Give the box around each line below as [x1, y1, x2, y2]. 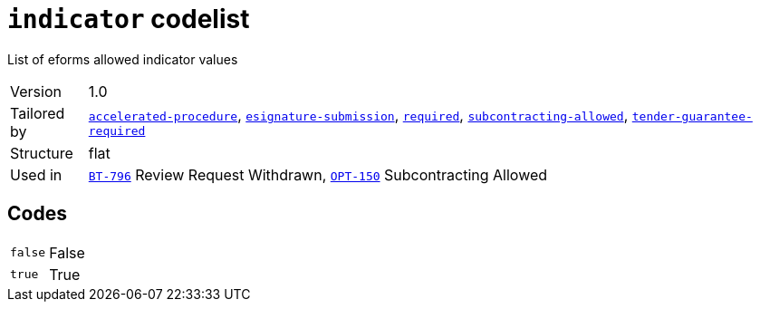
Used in [10, 165, 63, 184]
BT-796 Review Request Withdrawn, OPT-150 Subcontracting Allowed [88, 165, 548, 184]
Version [10, 82, 62, 101]
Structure [10, 143, 73, 162]
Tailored [10, 103, 65, 122]
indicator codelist [7, 4, 250, 34]
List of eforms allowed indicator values [7, 51, 238, 67]
